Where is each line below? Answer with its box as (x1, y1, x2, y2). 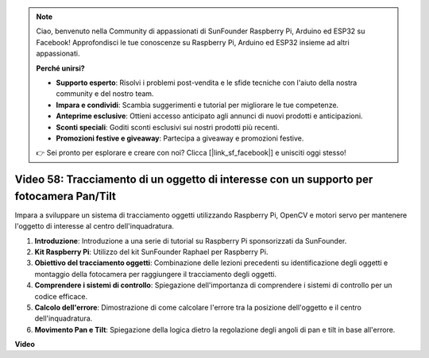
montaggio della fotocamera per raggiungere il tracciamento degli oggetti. (34, 269, 277, 279)
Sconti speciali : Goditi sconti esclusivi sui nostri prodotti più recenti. (56, 122, 280, 132)
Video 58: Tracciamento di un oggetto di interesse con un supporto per (14, 173, 373, 187)
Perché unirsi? (36, 64, 85, 73)
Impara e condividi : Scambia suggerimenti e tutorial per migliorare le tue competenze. (56, 100, 339, 110)
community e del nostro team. (56, 89, 154, 98)
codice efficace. (34, 291, 88, 301)
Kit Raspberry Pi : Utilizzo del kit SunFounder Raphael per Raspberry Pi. (34, 247, 269, 256)
